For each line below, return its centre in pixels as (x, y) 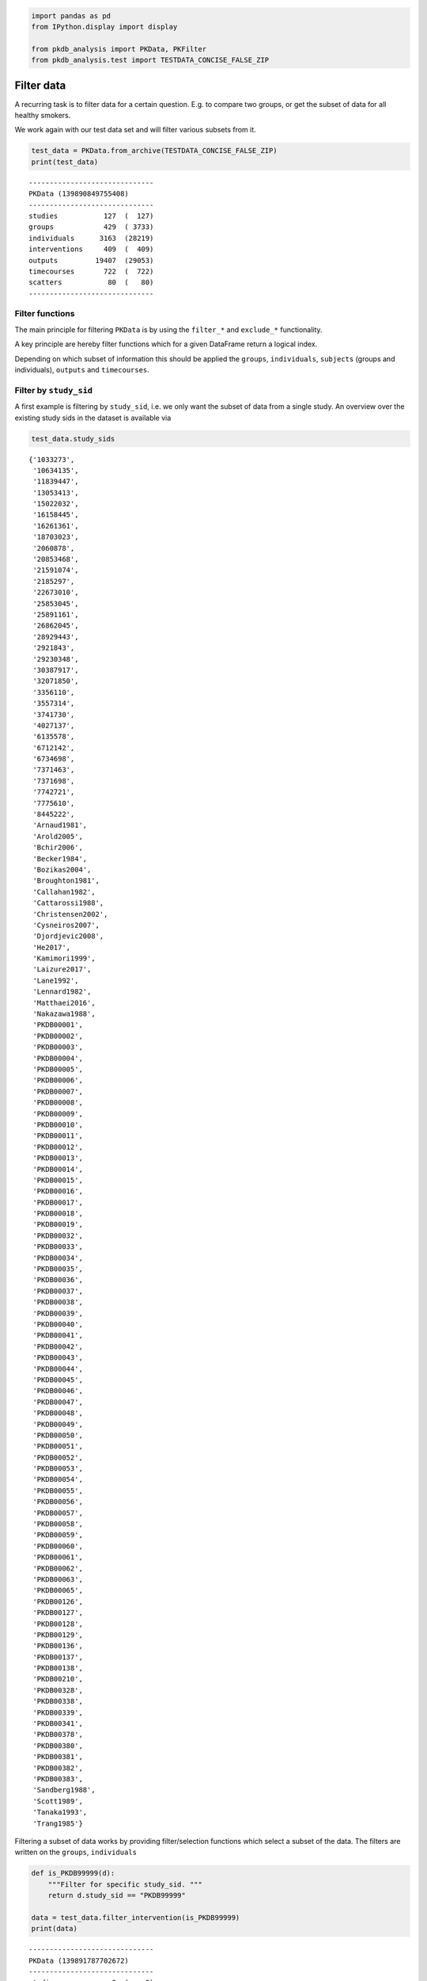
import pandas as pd (71, 15)
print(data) (55, 1929)
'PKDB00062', (58, 1568)
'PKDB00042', (58, 1346)
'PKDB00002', (58, 1036)
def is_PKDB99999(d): (73, 1873)
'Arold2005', (58, 836)
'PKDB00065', (58, 1590)
